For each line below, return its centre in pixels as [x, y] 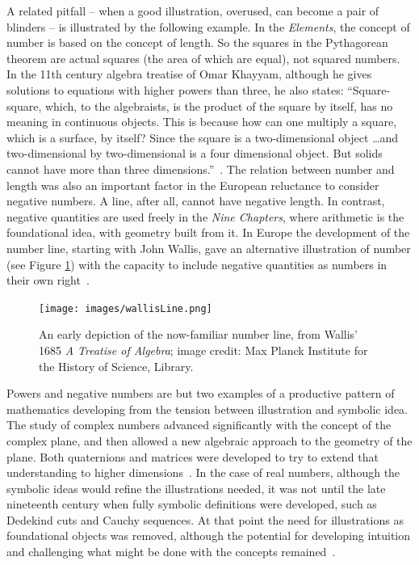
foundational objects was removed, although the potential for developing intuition [209, 535]
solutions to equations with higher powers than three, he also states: [175, 89]
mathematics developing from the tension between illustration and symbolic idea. [207, 409]
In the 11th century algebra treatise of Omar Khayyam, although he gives [189, 74]
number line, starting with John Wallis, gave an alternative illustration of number [209, 248]
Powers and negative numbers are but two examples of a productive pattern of [201, 393]
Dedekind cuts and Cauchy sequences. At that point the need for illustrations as [205, 519]
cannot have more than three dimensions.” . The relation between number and [201, 169]
